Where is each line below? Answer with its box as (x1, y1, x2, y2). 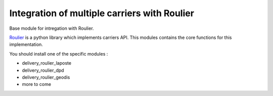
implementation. (9, 41, 43, 47)
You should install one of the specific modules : (9, 51, 108, 57)
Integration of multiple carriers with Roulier (9, 8, 195, 19)
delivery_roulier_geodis (22, 74, 70, 80)
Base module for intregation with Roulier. (9, 25, 94, 31)
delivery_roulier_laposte (22, 60, 72, 66)
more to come (22, 81, 52, 87)
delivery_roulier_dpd (22, 67, 64, 73)
